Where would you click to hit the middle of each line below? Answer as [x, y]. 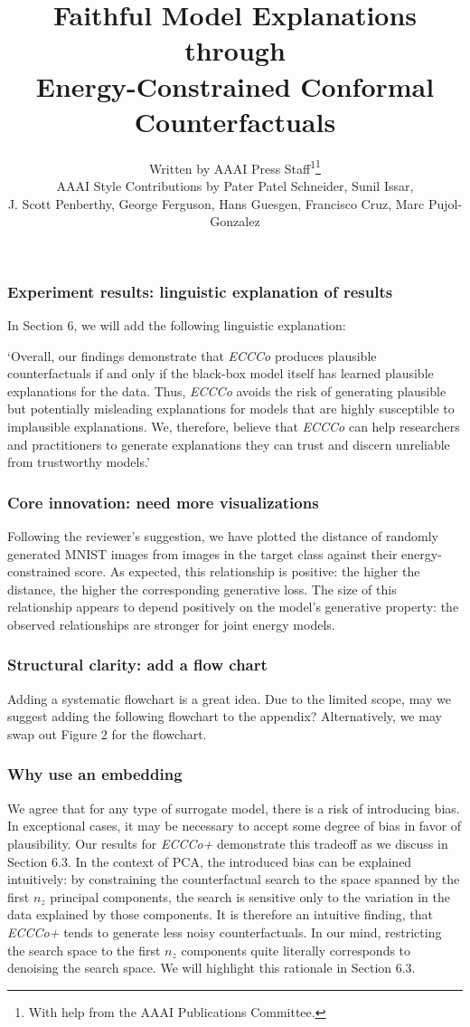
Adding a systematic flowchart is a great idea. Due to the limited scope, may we [229, 698]
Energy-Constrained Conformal [235, 86]
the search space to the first [84, 950]
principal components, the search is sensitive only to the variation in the [250, 896]
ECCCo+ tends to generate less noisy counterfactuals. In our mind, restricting [225, 932]
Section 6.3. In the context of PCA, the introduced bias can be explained [210, 861]
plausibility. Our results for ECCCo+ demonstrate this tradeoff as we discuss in [228, 843]
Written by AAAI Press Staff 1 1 [235, 166]
